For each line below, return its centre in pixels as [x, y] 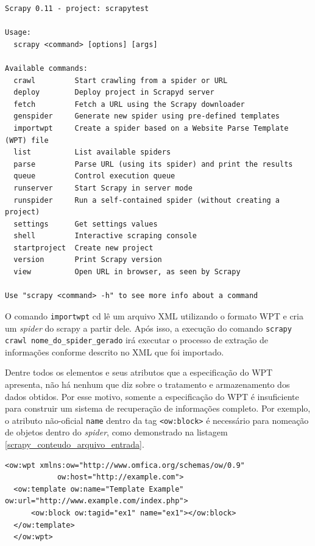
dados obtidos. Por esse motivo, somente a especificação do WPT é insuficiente [152, 396]
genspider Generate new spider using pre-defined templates [147, 116]
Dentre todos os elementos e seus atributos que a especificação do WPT [139, 372]
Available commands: [47, 68]
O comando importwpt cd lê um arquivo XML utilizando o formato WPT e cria [154, 315]
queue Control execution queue [94, 176]
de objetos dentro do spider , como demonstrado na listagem [116, 432]
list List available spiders [92, 152]
